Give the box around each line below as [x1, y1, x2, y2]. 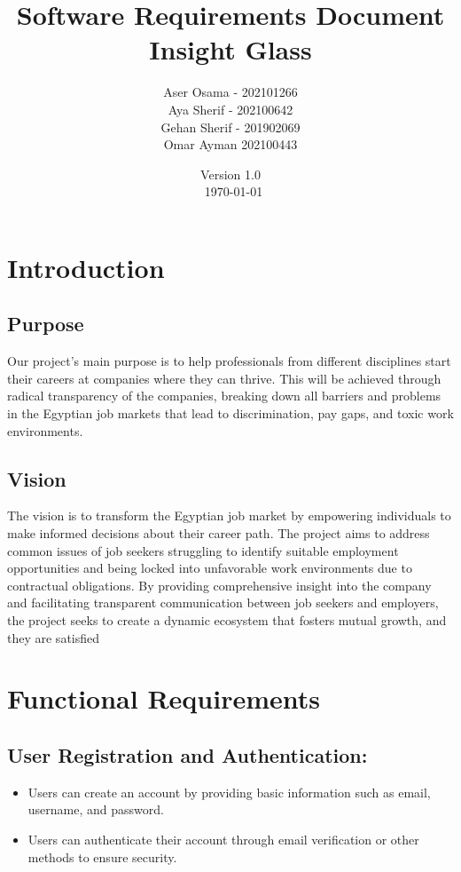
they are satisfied [7, 628, 100, 646]
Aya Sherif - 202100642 [168, 99, 293, 118]
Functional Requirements [7, 680, 320, 717]
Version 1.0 [200, 164, 261, 183]
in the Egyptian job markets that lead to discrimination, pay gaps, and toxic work [7, 404, 454, 423]
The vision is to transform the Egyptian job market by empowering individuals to [7, 506, 451, 525]
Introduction [7, 249, 165, 285]
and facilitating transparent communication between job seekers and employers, [7, 593, 439, 612]
